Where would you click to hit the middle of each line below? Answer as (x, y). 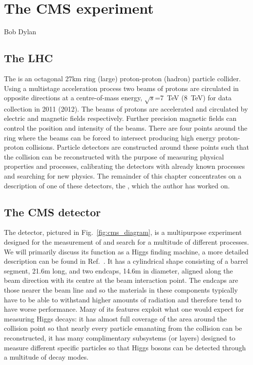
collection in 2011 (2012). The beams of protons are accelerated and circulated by (126, 108)
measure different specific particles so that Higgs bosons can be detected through (125, 347)
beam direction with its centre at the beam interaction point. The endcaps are (121, 280)
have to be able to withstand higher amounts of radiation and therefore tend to (123, 299)
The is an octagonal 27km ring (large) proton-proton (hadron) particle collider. (122, 78)
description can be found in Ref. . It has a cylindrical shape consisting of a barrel (126, 261)
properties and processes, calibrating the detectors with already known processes (125, 166)
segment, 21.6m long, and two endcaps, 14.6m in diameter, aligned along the (118, 270)
